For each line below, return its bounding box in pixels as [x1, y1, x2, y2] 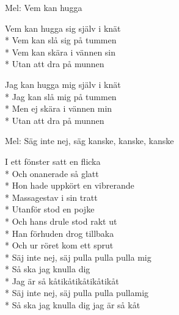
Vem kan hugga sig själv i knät [5, 21, 121, 34]
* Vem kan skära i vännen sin [5, 45, 116, 58]
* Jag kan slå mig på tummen [5, 90, 117, 103]
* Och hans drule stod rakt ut [5, 214, 117, 227]
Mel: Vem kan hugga [5, 1, 82, 13]
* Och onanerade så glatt [5, 167, 99, 179]
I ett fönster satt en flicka [5, 154, 101, 167]
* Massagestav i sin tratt [5, 190, 98, 203]
